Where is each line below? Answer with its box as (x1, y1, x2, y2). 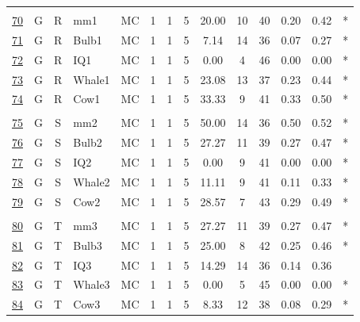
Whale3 (73, 276, 110, 293)
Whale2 (73, 174, 110, 190)
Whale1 (73, 71, 110, 87)
